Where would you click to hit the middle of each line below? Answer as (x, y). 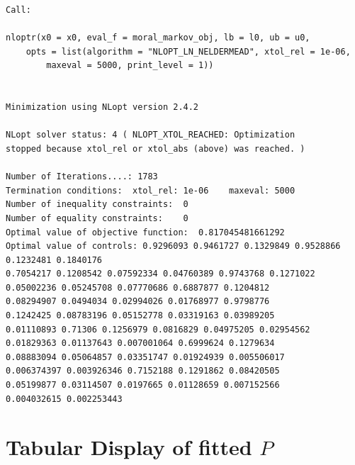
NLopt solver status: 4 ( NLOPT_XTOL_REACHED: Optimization (151, 135)
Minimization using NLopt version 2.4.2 (102, 107)
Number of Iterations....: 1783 (82, 177)
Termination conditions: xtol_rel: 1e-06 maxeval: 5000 (151, 190)
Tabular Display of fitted (129, 447)
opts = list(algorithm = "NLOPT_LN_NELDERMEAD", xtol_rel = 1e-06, (188, 51)
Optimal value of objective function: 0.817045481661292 (145, 232)
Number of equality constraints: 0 (97, 218)
